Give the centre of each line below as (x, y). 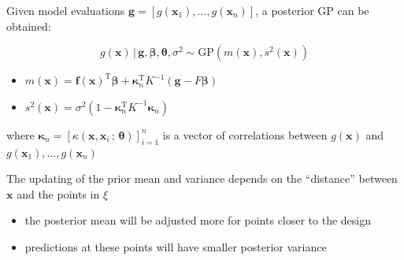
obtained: (29, 26)
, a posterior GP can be (312, 10)
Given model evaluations (66, 10)
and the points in (58, 193)
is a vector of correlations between (245, 134)
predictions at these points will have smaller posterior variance (176, 246)
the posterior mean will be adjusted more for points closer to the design (198, 220)
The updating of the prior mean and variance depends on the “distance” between (202, 178)
